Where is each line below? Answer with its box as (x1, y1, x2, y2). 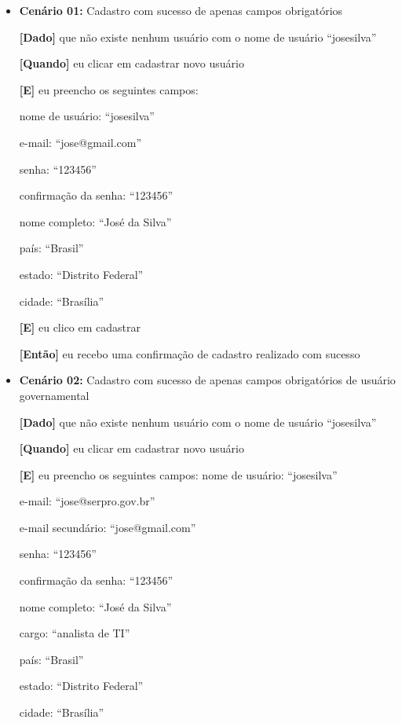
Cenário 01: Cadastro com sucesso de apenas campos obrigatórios (19, 2, 343, 18)
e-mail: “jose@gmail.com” (19, 134, 142, 150)
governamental (19, 387, 90, 403)
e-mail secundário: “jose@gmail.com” (19, 519, 196, 535)
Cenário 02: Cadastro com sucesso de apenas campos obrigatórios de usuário (19, 372, 396, 388)
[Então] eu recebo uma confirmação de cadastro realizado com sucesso (19, 345, 360, 361)
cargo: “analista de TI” (19, 625, 130, 641)
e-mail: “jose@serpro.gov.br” (19, 493, 155, 509)
